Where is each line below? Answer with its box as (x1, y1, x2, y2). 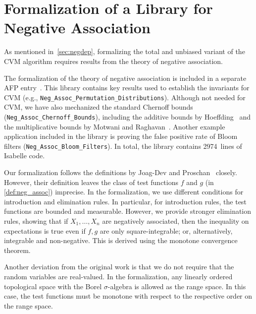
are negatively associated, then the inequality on (102, 216, 249, 226)
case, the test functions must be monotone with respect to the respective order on (4, 291, 253, 301)
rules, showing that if (4, 216, 68, 226)
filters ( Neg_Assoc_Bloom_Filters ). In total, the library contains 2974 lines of (4, 140, 242, 151)
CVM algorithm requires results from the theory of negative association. (4, 56, 223, 66)
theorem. (4, 245, 31, 255)
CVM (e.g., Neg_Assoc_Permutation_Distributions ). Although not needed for (4, 92, 246, 102)
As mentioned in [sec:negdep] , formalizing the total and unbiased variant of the (4, 46, 245, 57)
